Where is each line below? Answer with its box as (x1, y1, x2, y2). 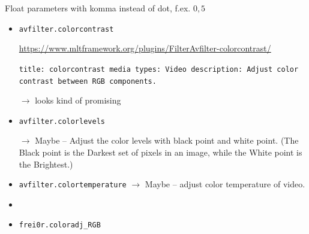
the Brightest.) (19, 157, 73, 170)
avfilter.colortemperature (19, 181, 127, 190)
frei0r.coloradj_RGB (19, 221, 101, 230)
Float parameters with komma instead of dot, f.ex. (5, 2, 191, 14)
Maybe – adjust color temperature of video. (145, 178, 305, 190)
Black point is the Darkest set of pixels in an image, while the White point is (19, 146, 302, 158)
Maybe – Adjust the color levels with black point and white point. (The (35, 134, 299, 147)
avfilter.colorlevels (19, 117, 105, 126)
